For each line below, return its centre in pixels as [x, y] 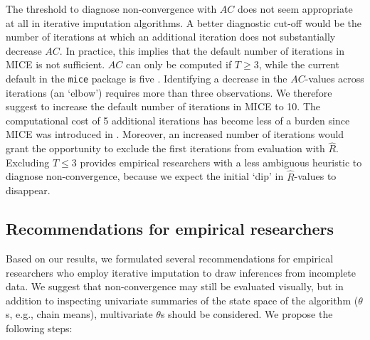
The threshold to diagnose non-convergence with [111, 9]
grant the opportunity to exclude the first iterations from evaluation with [165, 148]
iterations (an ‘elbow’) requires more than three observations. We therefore [169, 92]
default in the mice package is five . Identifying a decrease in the [147, 78]
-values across [334, 78]
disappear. [28, 190]
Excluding [28, 162]
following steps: [39, 328]
